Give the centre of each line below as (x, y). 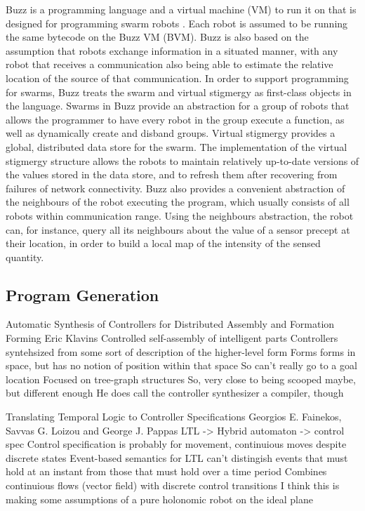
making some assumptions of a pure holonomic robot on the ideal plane (159, 499)
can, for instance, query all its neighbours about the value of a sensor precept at (178, 229)
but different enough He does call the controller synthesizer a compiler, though (175, 393)
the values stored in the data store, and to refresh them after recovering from (172, 174)
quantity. (25, 257)
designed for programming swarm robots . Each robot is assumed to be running (177, 23)
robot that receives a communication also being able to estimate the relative (170, 64)
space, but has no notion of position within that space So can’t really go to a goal (181, 365)
